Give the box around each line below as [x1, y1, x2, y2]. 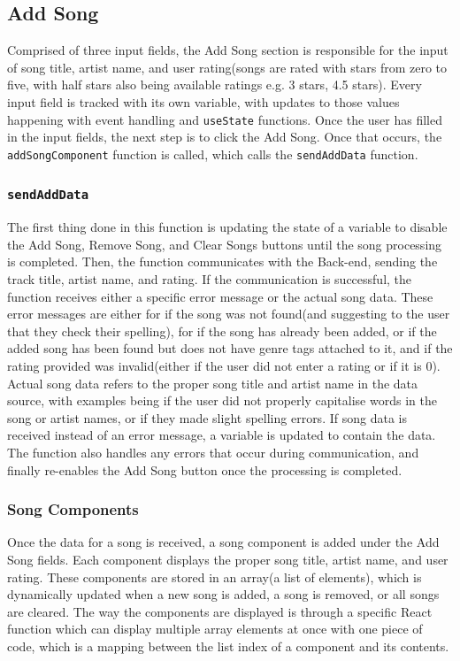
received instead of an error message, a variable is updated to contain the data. [7, 426, 436, 444]
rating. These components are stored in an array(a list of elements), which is [7, 567, 422, 586]
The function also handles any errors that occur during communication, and [7, 442, 419, 461]
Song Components [7, 498, 139, 520]
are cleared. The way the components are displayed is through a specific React [7, 602, 433, 620]
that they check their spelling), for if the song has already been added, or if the [7, 321, 437, 340]
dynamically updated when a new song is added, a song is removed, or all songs [7, 585, 440, 603]
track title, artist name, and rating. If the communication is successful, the [7, 270, 412, 288]
